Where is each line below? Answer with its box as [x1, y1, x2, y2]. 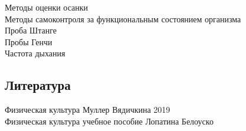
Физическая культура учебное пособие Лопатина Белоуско [5, 115, 214, 127]
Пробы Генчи [5, 35, 53, 48]
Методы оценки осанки [5, 1, 88, 13]
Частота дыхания [5, 47, 65, 59]
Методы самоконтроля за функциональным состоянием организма [5, 12, 241, 25]
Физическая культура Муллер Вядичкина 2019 [5, 103, 170, 116]
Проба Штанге [5, 24, 57, 36]
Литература [5, 76, 71, 94]
